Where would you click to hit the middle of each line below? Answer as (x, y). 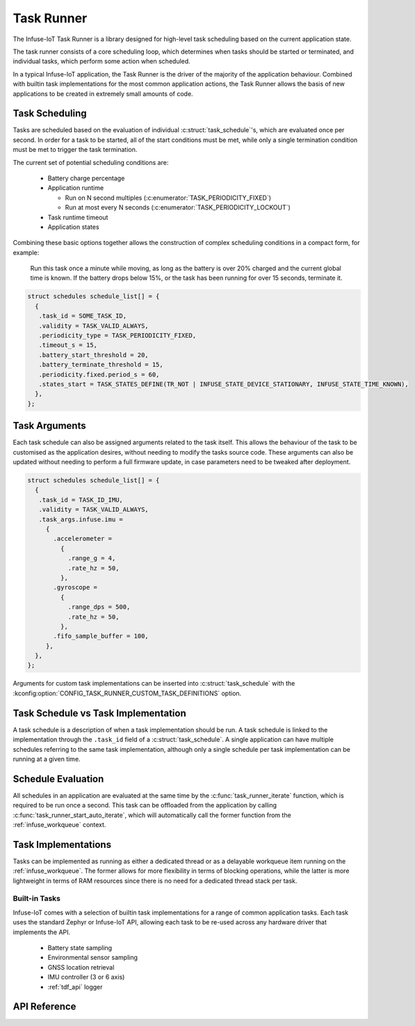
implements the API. (42, 932)
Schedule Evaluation (58, 779)
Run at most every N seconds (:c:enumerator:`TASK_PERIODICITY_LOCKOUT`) (178, 207)
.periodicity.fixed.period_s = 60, (99, 374)
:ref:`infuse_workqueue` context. (59, 824)
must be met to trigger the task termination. (75, 150)
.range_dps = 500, (99, 607)
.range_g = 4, (92, 558)
